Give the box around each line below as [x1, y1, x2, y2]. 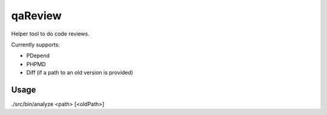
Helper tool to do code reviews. [11, 30, 90, 37]
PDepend [26, 52, 50, 60]
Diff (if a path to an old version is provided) [26, 69, 133, 76]
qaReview [11, 9, 62, 22]
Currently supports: [11, 41, 60, 48]
